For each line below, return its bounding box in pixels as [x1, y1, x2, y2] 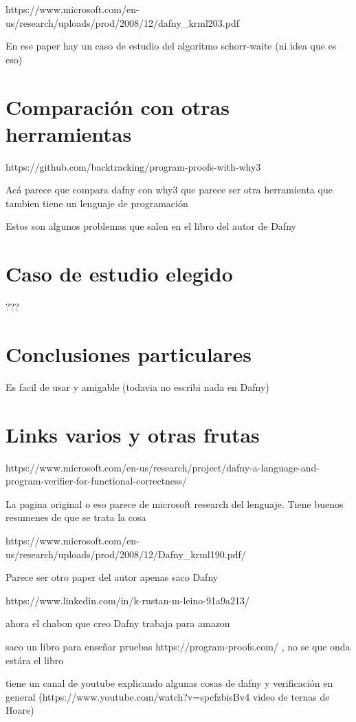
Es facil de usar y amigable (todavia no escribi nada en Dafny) [5, 379, 269, 394]
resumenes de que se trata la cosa [5, 510, 146, 524]
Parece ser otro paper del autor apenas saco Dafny [5, 570, 219, 584]
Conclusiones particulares [5, 339, 252, 368]
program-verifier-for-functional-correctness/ [5, 474, 188, 488]
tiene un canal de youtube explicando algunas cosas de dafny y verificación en [5, 676, 333, 690]
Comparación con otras [5, 92, 230, 120]
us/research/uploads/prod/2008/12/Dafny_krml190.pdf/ [5, 546, 246, 561]
